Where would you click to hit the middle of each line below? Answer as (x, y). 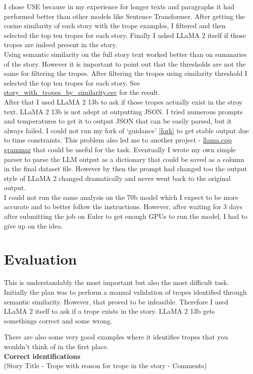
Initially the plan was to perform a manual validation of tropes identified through (125, 292)
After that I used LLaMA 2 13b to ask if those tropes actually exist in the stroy (123, 101)
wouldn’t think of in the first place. (56, 346)
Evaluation (40, 259)
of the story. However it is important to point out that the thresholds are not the (125, 63)
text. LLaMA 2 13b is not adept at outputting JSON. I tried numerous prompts (123, 111)
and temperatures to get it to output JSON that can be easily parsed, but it (118, 121)
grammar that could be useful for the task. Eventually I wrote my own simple (120, 149)
